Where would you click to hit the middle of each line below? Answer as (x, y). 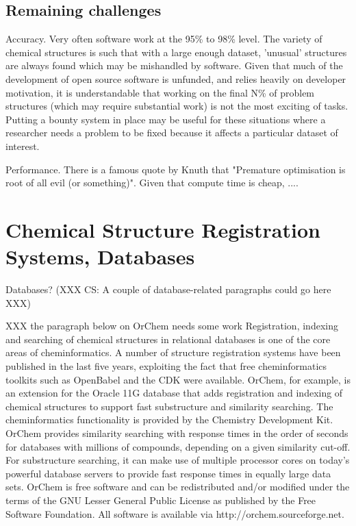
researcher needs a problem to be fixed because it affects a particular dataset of (172, 133)
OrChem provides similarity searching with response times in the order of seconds (177, 433)
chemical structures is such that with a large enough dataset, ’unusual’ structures (176, 52)
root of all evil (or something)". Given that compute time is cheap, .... (152, 183)
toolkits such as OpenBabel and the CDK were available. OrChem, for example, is (178, 379)
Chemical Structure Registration (163, 229)
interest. (23, 146)
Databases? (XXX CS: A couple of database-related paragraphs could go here (168, 289)
